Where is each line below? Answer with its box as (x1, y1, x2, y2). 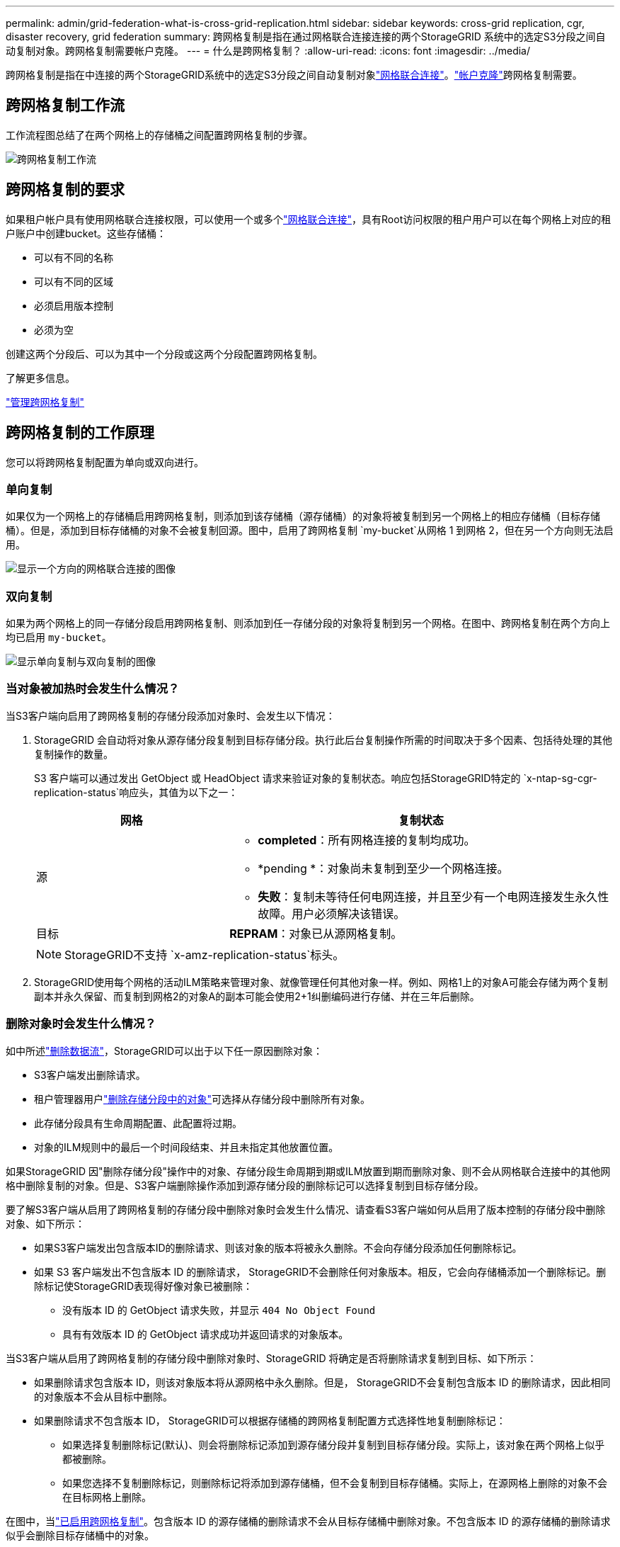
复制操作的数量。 (34, 747, 113, 760)
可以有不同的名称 (34, 251, 113, 263)
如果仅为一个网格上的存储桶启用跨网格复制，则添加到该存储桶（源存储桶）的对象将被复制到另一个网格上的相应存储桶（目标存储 (6, 510, 600, 523)
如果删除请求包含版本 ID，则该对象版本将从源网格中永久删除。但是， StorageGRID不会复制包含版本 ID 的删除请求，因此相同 (34, 1376, 611, 1388)
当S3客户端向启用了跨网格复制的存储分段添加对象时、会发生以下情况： (6, 709, 335, 722)
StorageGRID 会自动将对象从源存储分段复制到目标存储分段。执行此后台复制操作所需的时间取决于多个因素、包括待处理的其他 (34, 733, 612, 746)
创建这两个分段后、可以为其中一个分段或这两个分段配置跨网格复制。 (6, 347, 323, 360)
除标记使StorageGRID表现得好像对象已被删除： (34, 1279, 253, 1292)
